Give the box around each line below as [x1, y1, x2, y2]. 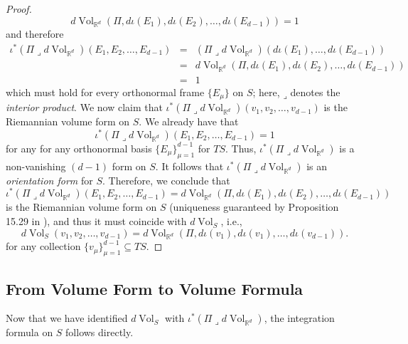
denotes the [290, 84, 340, 99]
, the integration [264, 311, 335, 325]
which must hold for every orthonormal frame [6, 84, 205, 99]
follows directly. [65, 325, 134, 340]
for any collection [6, 239, 81, 254]
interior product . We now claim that [6, 100, 163, 115]
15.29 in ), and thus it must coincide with [6, 214, 187, 229]
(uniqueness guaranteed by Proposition [169, 199, 339, 214]
